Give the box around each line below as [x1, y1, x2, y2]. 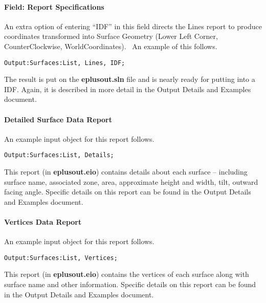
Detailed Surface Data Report [4, 114, 113, 124]
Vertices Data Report [4, 217, 82, 227]
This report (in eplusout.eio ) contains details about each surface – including [4, 166, 248, 177]
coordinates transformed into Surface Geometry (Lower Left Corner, [4, 31, 218, 41]
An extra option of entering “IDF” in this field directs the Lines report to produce [4, 20, 262, 31]
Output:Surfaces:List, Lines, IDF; [4, 59, 125, 67]
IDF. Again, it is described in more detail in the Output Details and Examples [4, 83, 251, 94]
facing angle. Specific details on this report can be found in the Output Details [4, 186, 251, 197]
